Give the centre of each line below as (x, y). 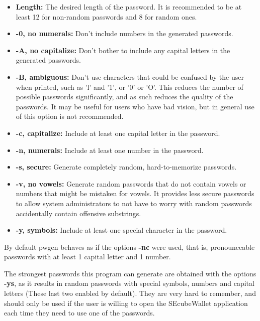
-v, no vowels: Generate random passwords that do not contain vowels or (131, 183)
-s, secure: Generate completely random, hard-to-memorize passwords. (126, 167)
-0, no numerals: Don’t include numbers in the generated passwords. (124, 33)
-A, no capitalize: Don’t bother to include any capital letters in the (123, 50)
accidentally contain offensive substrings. (78, 213)
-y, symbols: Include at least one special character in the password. (121, 230)
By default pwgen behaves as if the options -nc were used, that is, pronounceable (129, 247)
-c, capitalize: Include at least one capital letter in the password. (118, 133)
